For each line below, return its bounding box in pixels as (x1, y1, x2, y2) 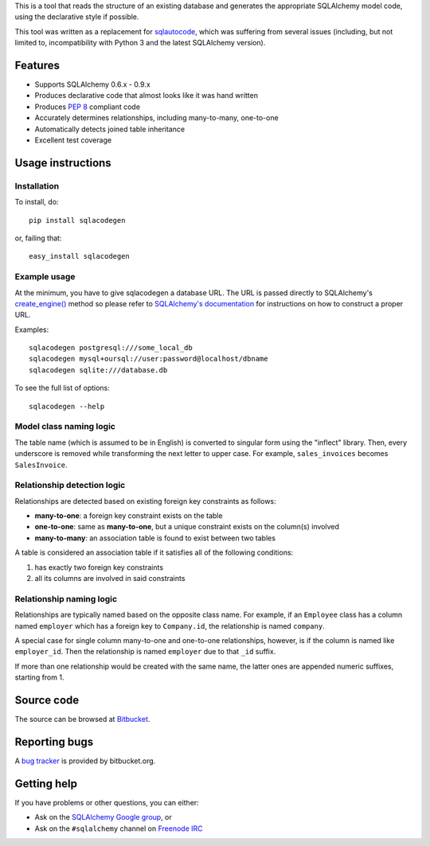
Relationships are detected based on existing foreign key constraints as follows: (14, 496, 276, 505)
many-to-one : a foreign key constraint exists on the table (34, 511, 223, 520)
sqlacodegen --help (29, 402, 105, 411)
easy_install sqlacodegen (29, 251, 131, 261)
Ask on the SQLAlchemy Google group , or (34, 813, 173, 822)
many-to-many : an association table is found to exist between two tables (34, 533, 276, 543)
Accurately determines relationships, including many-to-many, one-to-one (34, 113, 279, 123)
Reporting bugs (14, 735, 94, 748)
